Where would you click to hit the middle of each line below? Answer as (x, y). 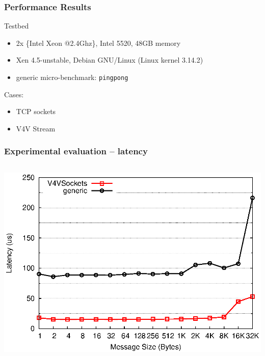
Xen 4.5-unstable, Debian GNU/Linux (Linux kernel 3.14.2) (110, 60)
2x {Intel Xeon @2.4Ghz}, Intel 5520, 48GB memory (98, 43)
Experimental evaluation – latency (76, 151)
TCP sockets (36, 111)
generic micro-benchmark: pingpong (72, 77)
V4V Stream (36, 128)
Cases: (14, 94)
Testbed (17, 26)
